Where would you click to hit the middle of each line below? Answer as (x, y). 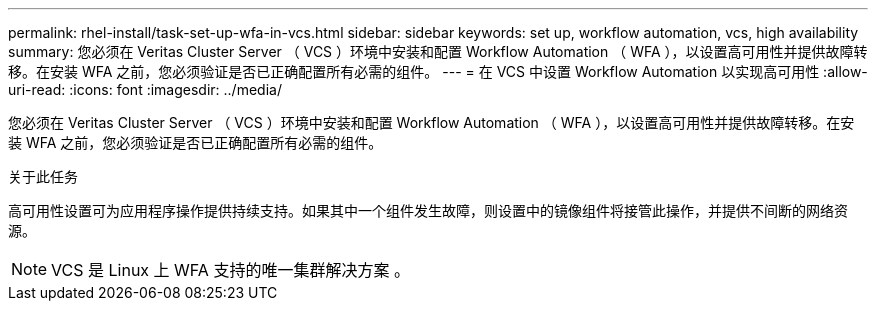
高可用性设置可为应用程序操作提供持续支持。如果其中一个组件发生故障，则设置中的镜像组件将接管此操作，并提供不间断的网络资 (428, 210)
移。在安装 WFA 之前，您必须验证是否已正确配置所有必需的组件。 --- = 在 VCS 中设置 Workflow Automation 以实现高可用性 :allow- (438, 71)
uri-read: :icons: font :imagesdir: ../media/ (145, 89)
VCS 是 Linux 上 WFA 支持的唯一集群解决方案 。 (230, 270)
